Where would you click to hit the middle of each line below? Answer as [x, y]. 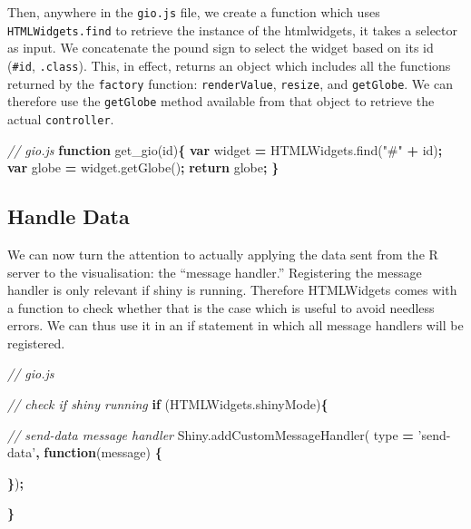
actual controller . [61, 118]
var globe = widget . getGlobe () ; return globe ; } [143, 167]
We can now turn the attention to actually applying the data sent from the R [223, 254]
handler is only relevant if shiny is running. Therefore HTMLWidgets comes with [232, 290]
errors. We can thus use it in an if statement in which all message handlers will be [235, 325]
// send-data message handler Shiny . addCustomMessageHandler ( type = [211, 434]
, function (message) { [99, 452]
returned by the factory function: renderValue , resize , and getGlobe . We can [230, 83]
